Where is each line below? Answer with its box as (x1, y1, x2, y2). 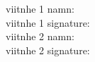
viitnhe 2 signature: (6, 42, 90, 57)
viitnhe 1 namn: (6, 1, 74, 15)
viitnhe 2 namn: (6, 29, 74, 44)
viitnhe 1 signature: (6, 15, 90, 30)
